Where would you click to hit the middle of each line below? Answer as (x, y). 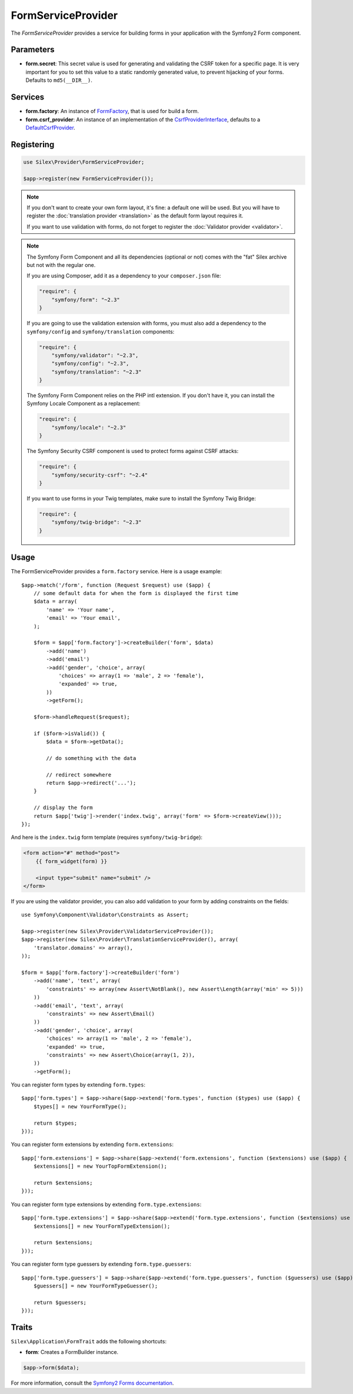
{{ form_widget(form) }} (71, 861)
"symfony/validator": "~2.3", (95, 355)
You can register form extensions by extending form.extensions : (92, 1144)
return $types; (55, 1123)
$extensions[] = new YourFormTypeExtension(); (102, 1226)
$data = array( (55, 602)
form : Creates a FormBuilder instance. (72, 1352)
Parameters (33, 50)
